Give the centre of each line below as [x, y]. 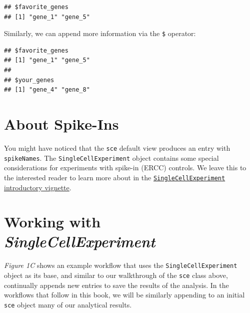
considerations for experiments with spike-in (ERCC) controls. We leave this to [125, 168]
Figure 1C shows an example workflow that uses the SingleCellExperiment [121, 265]
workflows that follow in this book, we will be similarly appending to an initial [124, 295]
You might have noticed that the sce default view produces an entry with [117, 147]
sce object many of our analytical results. [68, 304]
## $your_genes [29, 80]
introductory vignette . [38, 187]
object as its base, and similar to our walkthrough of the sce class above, [116, 275]
